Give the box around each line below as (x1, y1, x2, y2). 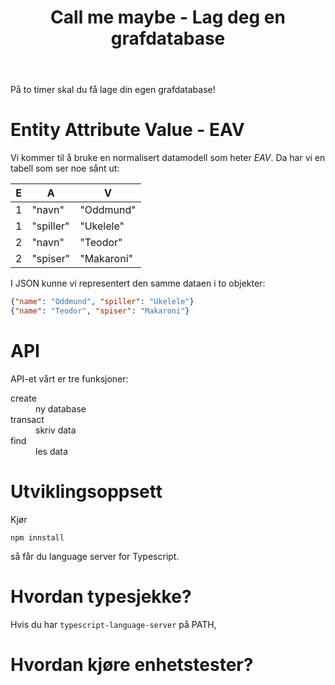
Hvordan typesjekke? (10, 585, 192, 608)
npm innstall (10, 532, 65, 543)
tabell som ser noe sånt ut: (10, 162, 120, 175)
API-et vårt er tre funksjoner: (10, 372, 129, 385)
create (10, 392, 37, 404)
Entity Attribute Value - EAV (10, 119, 245, 141)
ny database (35, 402, 87, 415)
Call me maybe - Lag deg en (50, 6, 286, 29)
